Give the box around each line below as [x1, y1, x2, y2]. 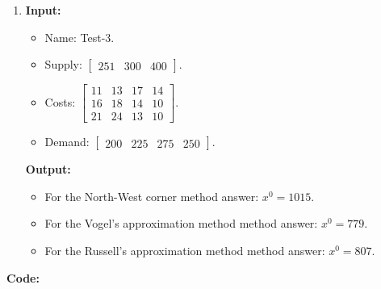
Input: [25, 2, 61, 18]
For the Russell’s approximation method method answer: [44, 242, 325, 259]
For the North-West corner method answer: [44, 187, 259, 204]
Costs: [44, 93, 76, 110]
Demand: [44, 133, 90, 150]
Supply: [44, 56, 82, 73]
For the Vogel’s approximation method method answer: [44, 215, 318, 232]
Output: [25, 161, 71, 178]
